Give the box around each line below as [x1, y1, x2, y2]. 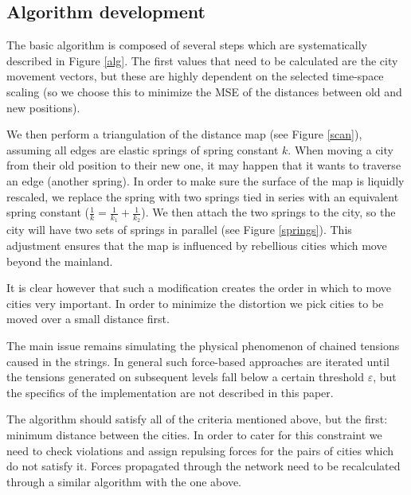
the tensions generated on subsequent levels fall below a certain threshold [6, 368, 364, 385]
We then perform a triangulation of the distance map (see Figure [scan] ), [6, 126, 362, 142]
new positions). [6, 99, 80, 115]
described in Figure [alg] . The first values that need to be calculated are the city [6, 52, 398, 68]
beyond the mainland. [6, 252, 113, 269]
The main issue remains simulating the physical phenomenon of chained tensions [6, 337, 400, 353]
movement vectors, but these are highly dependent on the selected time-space [6, 68, 384, 84]
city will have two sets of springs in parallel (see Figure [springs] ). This [6, 221, 352, 238]
